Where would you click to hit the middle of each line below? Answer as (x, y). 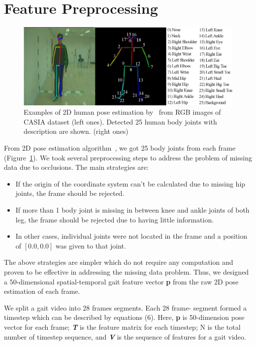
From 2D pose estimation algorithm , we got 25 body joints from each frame (120, 148)
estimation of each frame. (42, 291)
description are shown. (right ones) (76, 131)
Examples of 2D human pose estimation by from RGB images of (122, 112)
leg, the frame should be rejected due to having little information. (115, 219)
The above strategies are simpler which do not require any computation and (119, 262)
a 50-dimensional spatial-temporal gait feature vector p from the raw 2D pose (121, 281)
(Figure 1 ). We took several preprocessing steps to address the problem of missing (128, 157)
